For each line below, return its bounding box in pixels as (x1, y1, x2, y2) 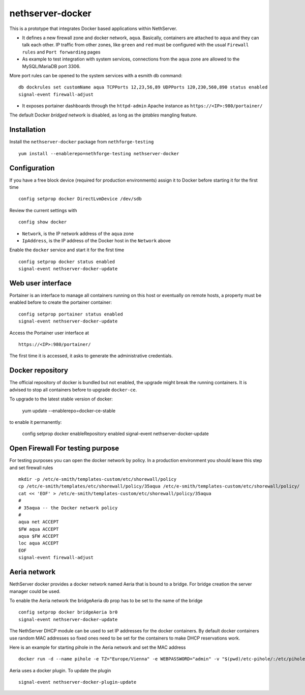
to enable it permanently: (9, 419, 62, 425)
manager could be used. (9, 588, 60, 594)
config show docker (18, 219, 67, 225)
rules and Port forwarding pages (22, 49, 101, 55)
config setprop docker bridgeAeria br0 (18, 610, 118, 615)
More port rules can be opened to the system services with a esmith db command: (9, 72, 182, 78)
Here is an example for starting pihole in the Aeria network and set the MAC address (9, 644, 186, 650)
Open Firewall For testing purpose (9, 444, 119, 453)
